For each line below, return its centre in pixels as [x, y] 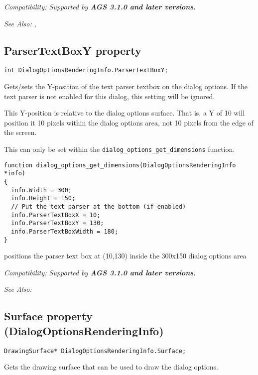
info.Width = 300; [42, 190]
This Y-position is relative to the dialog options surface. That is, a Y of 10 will [125, 113]
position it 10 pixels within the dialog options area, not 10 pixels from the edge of [129, 122]
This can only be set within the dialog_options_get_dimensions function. [120, 149]
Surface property [48, 316]
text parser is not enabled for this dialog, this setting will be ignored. [110, 96]
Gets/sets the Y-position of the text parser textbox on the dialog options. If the [126, 86]
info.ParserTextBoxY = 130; [58, 223]
